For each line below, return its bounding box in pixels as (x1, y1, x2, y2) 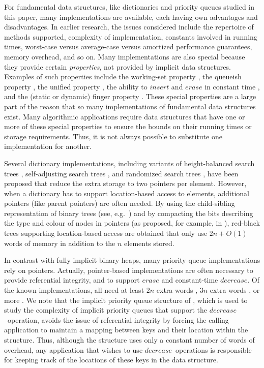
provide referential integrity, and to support (4, 274, 140, 285)
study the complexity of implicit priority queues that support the (4, 304, 207, 315)
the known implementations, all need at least (4, 285, 144, 295)
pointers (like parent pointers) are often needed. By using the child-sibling (4, 198, 235, 208)
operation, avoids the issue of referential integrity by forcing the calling (7, 314, 229, 325)
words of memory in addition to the (4, 237, 115, 248)
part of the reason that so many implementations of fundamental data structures (4, 101, 256, 111)
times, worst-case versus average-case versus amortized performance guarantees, (4, 41, 252, 52)
